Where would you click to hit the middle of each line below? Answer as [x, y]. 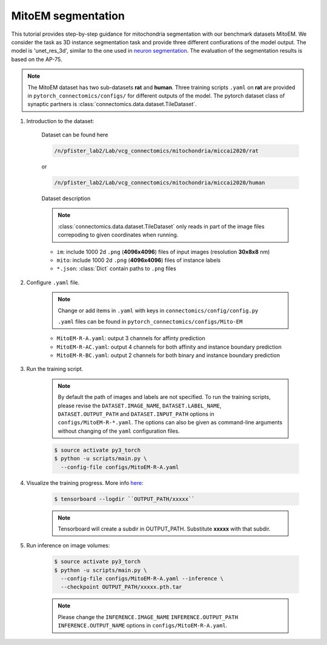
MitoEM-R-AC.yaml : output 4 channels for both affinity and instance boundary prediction [169, 347]
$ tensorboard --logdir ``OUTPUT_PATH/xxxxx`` [124, 499]
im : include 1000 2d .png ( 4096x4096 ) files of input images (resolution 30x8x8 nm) [163, 252]
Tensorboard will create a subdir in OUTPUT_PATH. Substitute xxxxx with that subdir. [164, 529]
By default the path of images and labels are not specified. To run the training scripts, [164, 397]
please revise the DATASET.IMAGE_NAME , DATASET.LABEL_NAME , [140, 406]
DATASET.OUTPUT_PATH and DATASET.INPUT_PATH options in [136, 414]
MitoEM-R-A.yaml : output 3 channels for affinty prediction [131, 338]
